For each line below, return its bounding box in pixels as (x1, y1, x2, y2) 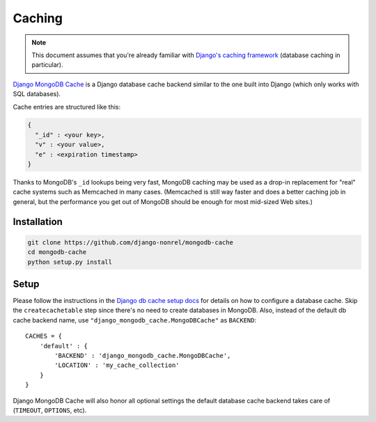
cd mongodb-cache (27, 248, 87, 256)
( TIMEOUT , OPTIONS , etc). (13, 406, 87, 414)
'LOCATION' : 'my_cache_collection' (54, 361, 180, 369)
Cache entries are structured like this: (13, 102, 121, 111)
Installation (13, 216, 63, 228)
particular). (31, 61, 63, 69)
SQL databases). (13, 90, 61, 98)
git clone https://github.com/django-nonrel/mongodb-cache (27, 238, 233, 247)
